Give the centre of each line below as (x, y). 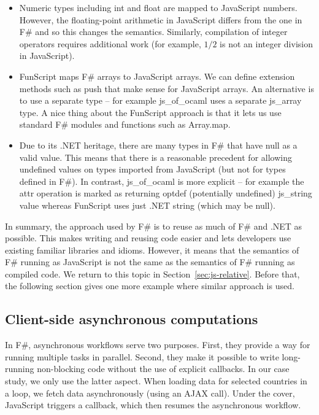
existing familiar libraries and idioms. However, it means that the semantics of (152, 250)
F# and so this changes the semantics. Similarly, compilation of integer (153, 32)
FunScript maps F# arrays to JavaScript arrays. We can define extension (157, 76)
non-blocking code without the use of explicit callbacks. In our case (163, 369)
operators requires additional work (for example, (110, 43)
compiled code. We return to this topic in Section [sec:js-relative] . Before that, (152, 273)
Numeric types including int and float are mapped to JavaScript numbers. (158, 7)
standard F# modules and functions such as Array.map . (125, 124)
